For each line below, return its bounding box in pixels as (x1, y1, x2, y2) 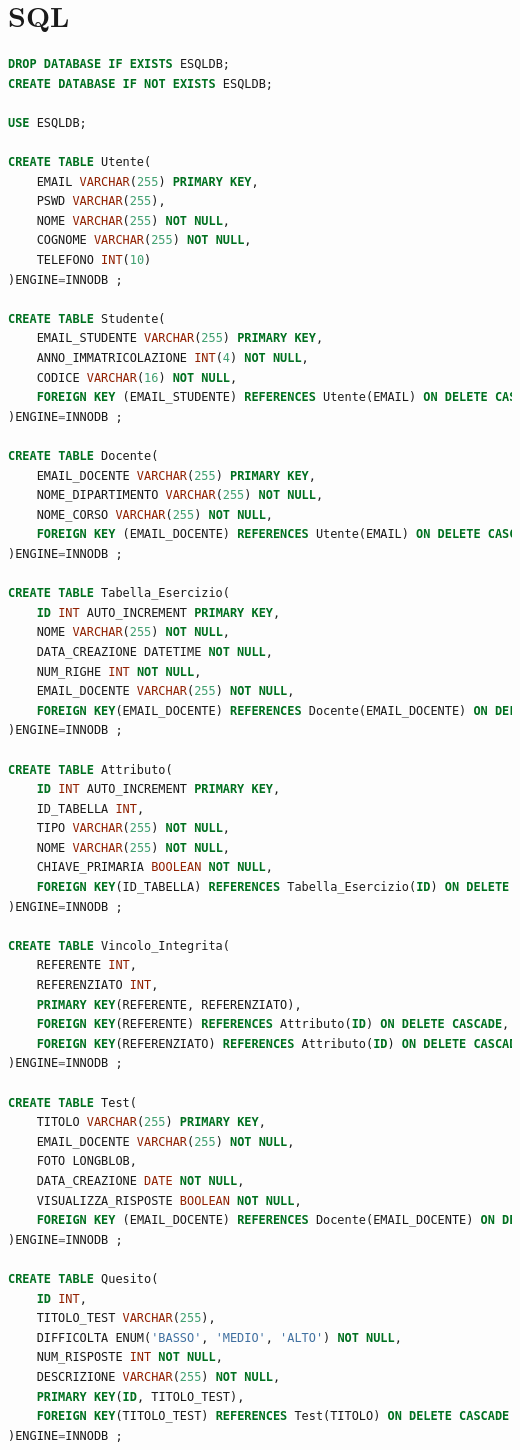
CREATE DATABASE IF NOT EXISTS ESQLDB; (8, 76, 273, 91)
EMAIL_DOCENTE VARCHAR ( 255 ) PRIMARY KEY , (36, 468, 316, 483)
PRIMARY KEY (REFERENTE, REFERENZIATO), (36, 997, 302, 1012)
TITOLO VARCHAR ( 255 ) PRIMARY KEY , (36, 1115, 266, 1130)
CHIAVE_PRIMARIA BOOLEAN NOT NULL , (36, 860, 273, 875)
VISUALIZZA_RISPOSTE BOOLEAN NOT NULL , (36, 1193, 302, 1208)
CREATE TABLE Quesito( (8, 1271, 159, 1286)
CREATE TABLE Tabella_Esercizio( (8, 586, 230, 601)
